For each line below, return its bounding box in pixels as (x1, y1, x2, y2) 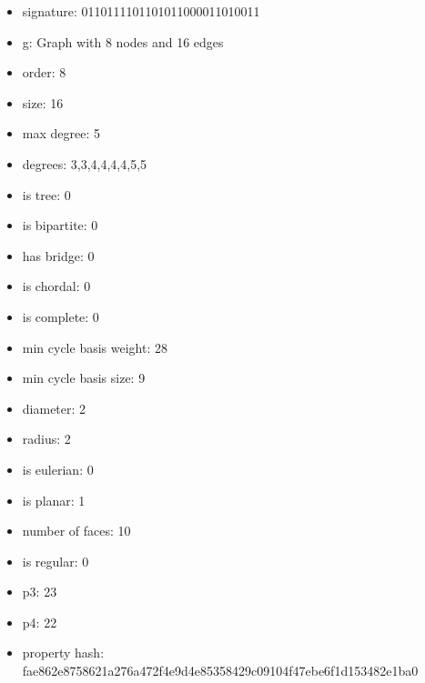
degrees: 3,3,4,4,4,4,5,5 (22, 154, 147, 173)
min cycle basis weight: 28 (22, 337, 167, 357)
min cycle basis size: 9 (22, 368, 146, 387)
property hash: (22, 643, 105, 662)
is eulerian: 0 (22, 459, 94, 478)
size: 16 (22, 93, 64, 112)
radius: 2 (22, 429, 71, 448)
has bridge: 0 (22, 246, 95, 265)
